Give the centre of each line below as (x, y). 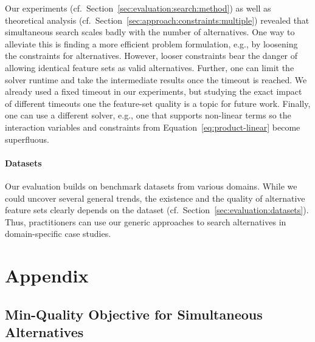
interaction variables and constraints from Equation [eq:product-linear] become (153, 127)
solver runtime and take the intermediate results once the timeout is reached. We (156, 79)
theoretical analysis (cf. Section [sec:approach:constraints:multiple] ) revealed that (157, 20)
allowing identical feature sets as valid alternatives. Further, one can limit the (150, 67)
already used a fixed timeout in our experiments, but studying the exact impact (154, 91)
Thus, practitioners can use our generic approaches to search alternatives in (146, 221)
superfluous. (27, 139)
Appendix (47, 275)
